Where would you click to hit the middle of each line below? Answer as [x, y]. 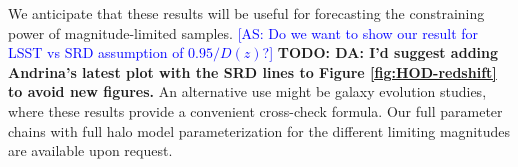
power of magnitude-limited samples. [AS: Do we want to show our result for [243, 32]
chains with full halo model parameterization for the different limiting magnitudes [259, 130]
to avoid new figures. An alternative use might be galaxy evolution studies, [247, 91]
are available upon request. [90, 150]
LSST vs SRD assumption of [96, 52]
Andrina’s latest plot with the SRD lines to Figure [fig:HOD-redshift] [252, 71]
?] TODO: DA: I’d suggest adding [380, 52]
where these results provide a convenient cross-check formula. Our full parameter [255, 110]
